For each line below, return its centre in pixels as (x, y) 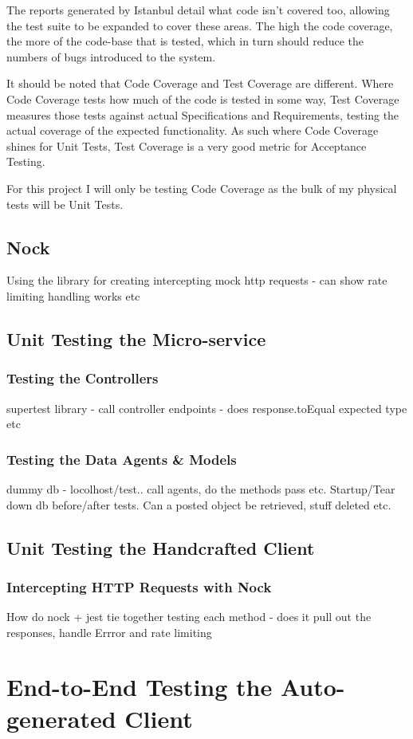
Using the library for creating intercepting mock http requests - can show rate (197, 280)
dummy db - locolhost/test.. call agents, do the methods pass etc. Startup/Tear (201, 488)
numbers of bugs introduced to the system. (111, 56)
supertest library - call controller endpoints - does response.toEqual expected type (207, 408)
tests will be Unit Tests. (65, 204)
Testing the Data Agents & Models (122, 459)
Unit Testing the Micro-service (136, 338)
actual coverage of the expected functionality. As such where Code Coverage (193, 130)
